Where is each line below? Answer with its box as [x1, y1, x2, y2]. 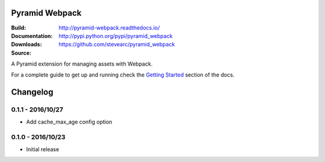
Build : [11, 24, 26, 31]
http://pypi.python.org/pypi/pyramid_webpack [58, 32, 173, 39]
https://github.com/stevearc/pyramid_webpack [58, 41, 175, 48]
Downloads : [11, 41, 42, 48]
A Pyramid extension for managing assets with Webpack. [11, 60, 153, 67]
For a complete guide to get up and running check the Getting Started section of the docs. [11, 71, 235, 78]
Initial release [26, 145, 60, 153]
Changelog [11, 87, 54, 98]
